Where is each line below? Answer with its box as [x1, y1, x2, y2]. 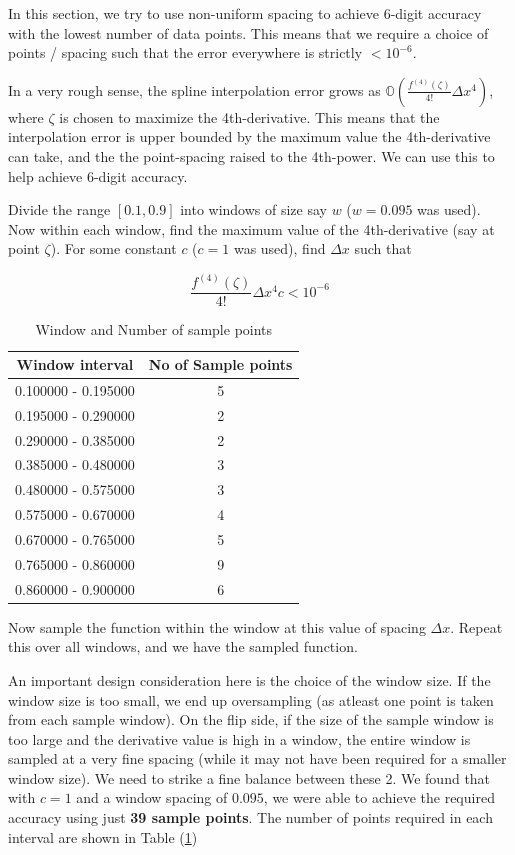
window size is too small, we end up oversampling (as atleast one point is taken [8, 689, 494, 710]
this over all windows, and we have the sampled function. [8, 636, 358, 657]
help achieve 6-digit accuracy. [8, 165, 188, 186]
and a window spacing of [76, 787, 228, 808]
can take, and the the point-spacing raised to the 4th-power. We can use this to [8, 145, 495, 166]
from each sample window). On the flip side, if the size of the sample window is [8, 709, 494, 730]
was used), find [233, 238, 326, 259]
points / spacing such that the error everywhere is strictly [8, 42, 363, 63]
